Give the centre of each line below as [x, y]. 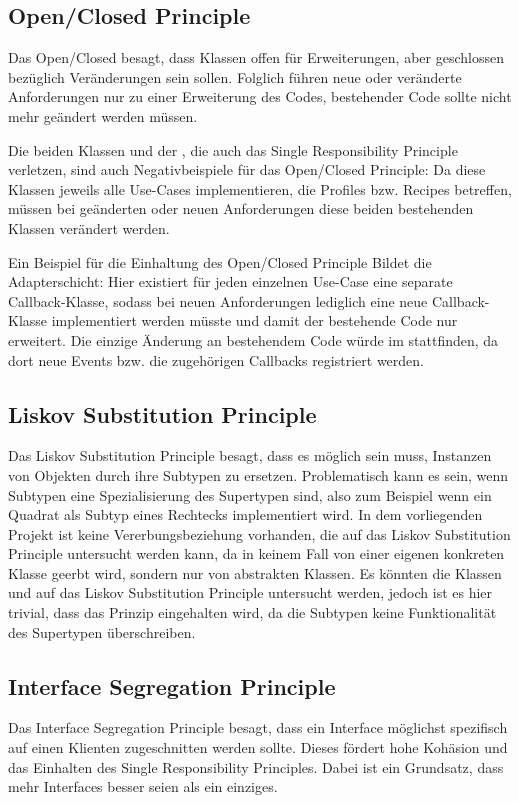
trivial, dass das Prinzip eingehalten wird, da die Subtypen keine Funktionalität [252, 612]
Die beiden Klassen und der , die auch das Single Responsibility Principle [233, 149]
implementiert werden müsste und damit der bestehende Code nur [254, 320]
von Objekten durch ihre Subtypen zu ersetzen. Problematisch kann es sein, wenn [258, 474]
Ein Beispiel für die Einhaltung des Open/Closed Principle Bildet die [220, 261]
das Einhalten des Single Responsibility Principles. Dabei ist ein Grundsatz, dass [256, 766]
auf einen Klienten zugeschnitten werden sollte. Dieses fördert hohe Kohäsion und [258, 747]
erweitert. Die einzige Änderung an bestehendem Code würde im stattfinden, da [253, 339]
